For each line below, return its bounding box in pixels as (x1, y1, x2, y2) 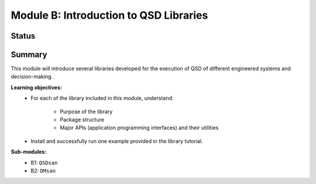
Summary (11, 50, 47, 60)
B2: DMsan (30, 167, 56, 174)
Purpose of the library (60, 108, 113, 115)
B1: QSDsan (30, 159, 58, 166)
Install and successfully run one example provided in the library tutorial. (30, 137, 203, 144)
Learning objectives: (11, 84, 63, 91)
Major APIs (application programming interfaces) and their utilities (60, 124, 219, 131)
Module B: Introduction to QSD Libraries (11, 9, 208, 22)
